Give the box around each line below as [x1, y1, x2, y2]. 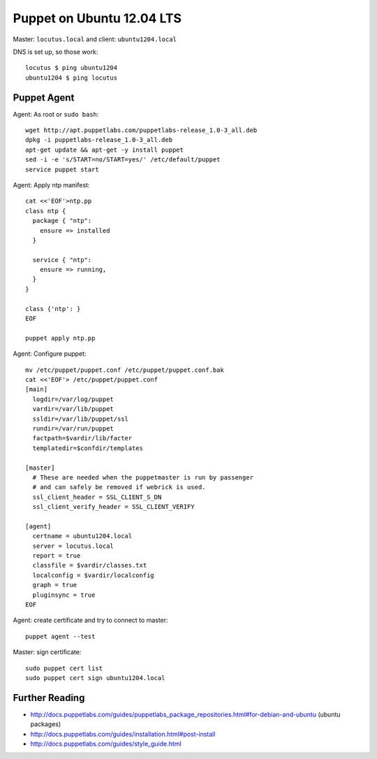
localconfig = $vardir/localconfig [32, 571, 155, 579]
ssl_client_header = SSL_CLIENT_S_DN [32, 493, 162, 501]
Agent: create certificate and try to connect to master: [13, 616, 168, 625]
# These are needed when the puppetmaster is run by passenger [32, 473, 254, 482]
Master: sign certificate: [13, 648, 82, 656]
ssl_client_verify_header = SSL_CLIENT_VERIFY [32, 503, 195, 511]
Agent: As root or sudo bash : [13, 110, 99, 118]
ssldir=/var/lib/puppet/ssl [32, 414, 129, 423]
